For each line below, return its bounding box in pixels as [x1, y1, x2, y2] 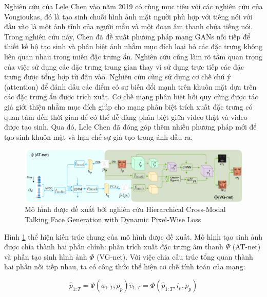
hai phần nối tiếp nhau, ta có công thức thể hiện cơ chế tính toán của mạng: [4, 261, 245, 272]
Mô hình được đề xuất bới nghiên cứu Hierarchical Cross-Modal [25, 204, 226, 215]
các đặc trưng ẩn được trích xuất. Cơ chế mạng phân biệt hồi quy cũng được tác [4, 91, 258, 102]
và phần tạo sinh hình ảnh [4, 251, 87, 262]
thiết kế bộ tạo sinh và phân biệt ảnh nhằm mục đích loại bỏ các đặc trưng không [4, 41, 263, 52]
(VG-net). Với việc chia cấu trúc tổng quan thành [97, 251, 253, 262]
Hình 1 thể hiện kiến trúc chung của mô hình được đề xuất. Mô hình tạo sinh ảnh [4, 231, 263, 242]
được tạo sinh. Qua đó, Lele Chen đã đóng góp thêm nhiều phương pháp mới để [4, 121, 257, 132]
